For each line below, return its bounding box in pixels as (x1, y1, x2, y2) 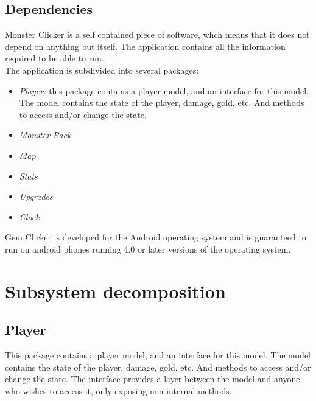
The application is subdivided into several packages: (5, 63, 199, 76)
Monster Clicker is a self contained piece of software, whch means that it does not (5, 28, 310, 41)
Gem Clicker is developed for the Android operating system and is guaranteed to (5, 231, 306, 243)
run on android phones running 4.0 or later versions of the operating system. (5, 242, 291, 255)
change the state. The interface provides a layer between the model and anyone (5, 372, 300, 385)
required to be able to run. (5, 52, 104, 65)
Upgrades (19, 190, 53, 203)
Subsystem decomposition (5, 278, 226, 303)
